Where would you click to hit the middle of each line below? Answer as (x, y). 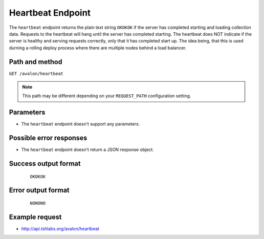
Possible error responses (48, 138)
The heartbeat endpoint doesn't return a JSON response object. (88, 150)
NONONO (38, 203)
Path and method (36, 62)
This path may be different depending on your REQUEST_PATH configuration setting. (107, 96)
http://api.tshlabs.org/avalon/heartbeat (60, 228)
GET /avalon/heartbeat (36, 74)
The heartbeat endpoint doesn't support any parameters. (81, 124)
